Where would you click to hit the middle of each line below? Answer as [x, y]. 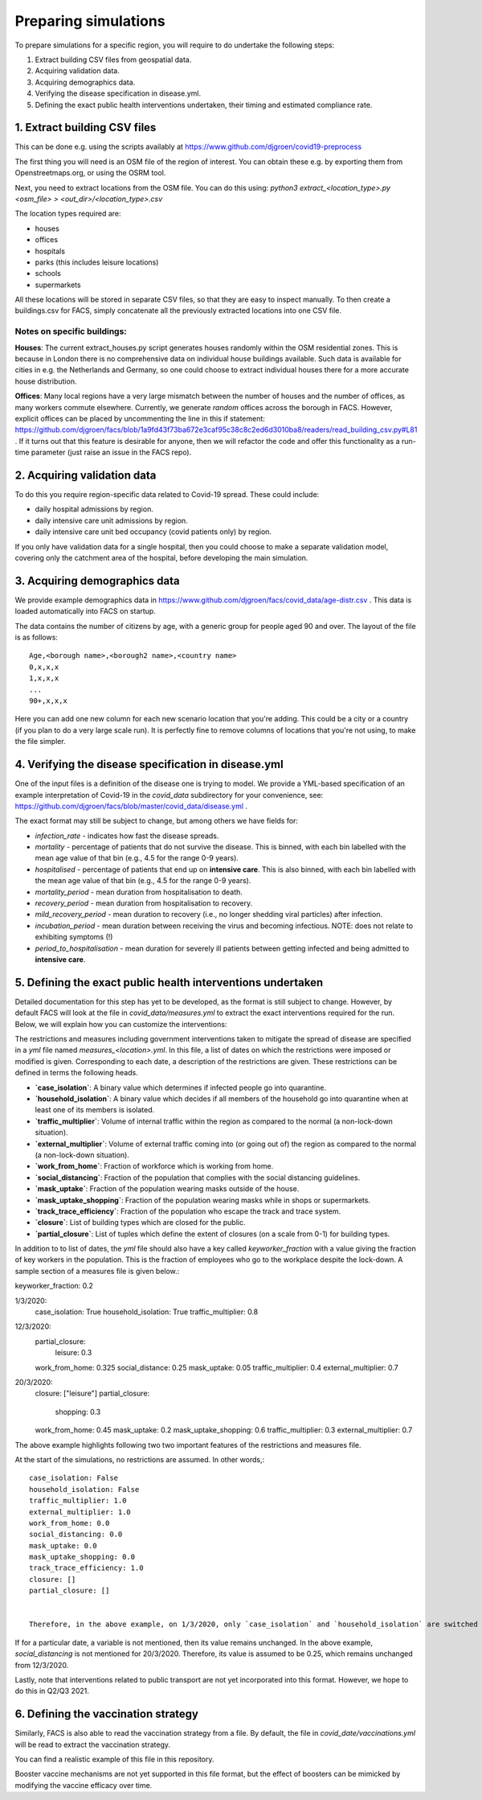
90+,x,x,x [48, 701]
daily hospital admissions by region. [94, 509]
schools [48, 273]
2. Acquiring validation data [86, 475]
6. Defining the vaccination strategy [106, 1714]
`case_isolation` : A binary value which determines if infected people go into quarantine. [181, 1087]
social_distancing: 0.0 [76, 1535]
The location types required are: [68, 214]
